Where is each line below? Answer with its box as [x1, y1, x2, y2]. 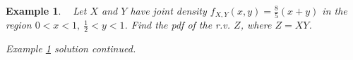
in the [322, 3, 347, 17]
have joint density [130, 3, 207, 17]
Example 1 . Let [6, 3, 87, 17]
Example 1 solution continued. [6, 41, 136, 56]
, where [240, 17, 272, 32]
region [6, 17, 32, 32]
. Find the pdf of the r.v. [124, 17, 231, 32]
